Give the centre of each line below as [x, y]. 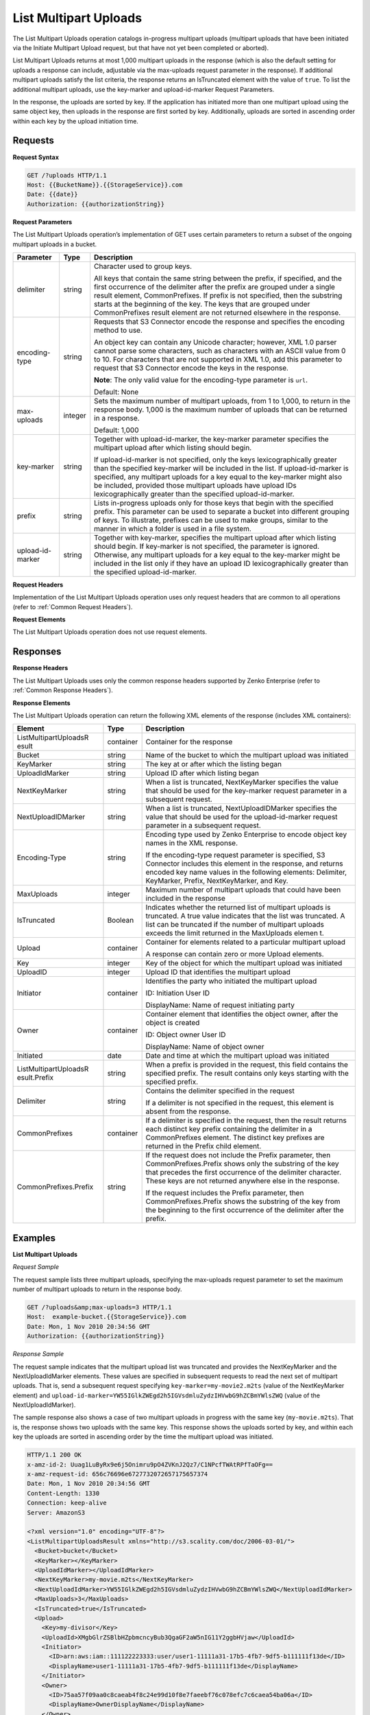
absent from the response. [188, 1111]
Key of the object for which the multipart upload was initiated [244, 963]
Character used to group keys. [143, 266]
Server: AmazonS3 [56, 1512]
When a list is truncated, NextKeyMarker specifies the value [242, 782]
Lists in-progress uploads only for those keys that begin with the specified [213, 503]
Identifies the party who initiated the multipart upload [231, 981]
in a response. [116, 418]
